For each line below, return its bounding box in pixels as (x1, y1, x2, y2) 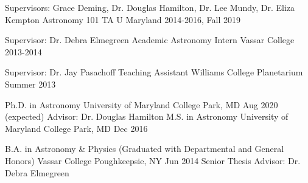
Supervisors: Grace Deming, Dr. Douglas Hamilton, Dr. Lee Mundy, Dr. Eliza (5, 1, 295, 13)
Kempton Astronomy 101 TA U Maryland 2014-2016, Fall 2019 (5, 13, 240, 26)
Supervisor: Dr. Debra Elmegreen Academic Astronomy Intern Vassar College (5, 33, 295, 46)
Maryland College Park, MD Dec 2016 (5, 122, 148, 134)
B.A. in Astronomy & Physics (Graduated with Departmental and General (5, 142, 284, 155)
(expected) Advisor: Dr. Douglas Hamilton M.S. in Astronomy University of (5, 110, 289, 123)
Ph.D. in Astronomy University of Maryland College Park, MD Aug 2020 (5, 98, 278, 111)
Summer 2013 (5, 77, 56, 90)
